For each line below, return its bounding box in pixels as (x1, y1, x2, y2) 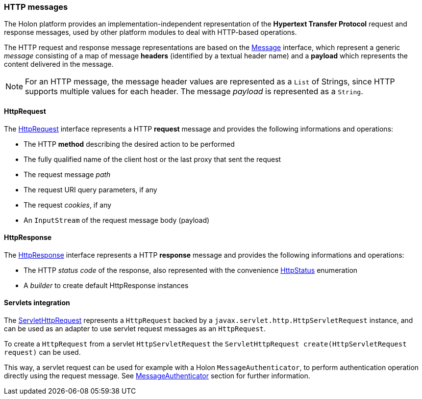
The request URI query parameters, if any (24, 185, 157, 194)
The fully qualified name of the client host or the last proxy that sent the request (24, 155, 281, 163)
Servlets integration (4, 298, 70, 307)
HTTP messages (4, 2, 68, 12)
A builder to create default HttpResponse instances (24, 281, 189, 290)
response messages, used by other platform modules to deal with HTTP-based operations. (4, 28, 297, 37)
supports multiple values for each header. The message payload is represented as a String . (25, 86, 363, 97)
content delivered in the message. (4, 60, 114, 69)
